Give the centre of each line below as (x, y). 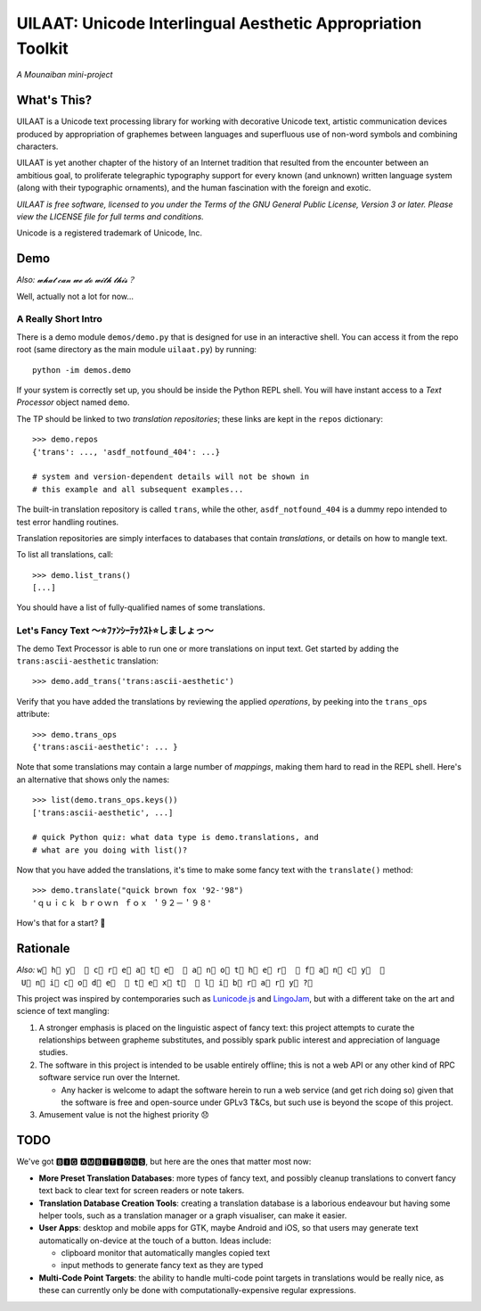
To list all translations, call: (65, 555)
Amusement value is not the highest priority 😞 (124, 1115)
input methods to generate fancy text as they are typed (162, 1266)
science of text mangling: (63, 1011)
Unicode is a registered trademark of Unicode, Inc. (109, 233)
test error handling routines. (68, 522)
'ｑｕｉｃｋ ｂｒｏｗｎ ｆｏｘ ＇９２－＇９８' (122, 903)
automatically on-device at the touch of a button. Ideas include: (155, 1241)
